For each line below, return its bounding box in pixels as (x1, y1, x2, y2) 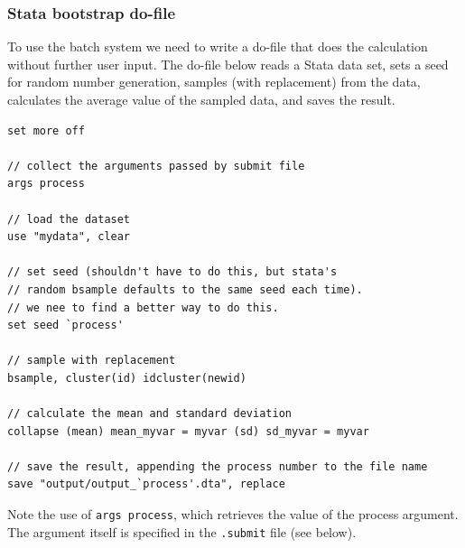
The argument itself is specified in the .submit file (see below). (7, 522, 357, 541)
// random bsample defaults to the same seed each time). (7, 283, 363, 296)
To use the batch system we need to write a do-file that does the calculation (7, 37, 428, 56)
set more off (7, 124, 85, 137)
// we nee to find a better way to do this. (7, 301, 279, 314)
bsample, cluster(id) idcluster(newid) (7, 371, 246, 385)
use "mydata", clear (7, 230, 131, 244)
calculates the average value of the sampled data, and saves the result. (7, 90, 395, 108)
